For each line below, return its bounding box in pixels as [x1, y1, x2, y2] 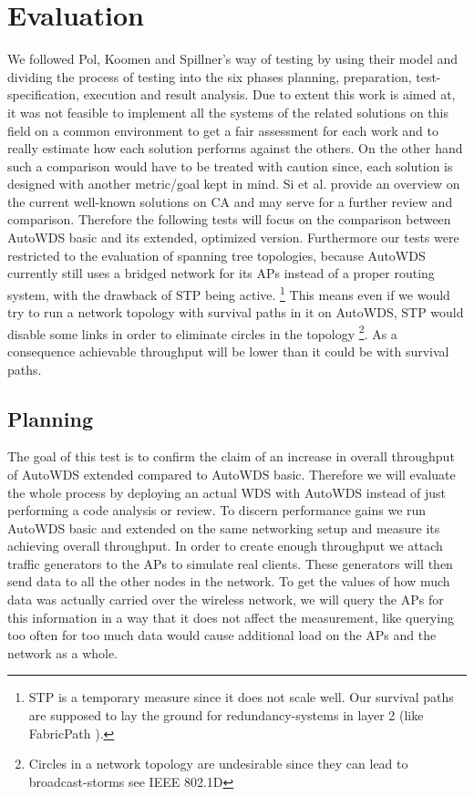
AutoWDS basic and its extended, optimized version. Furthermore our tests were [7, 228, 459, 247]
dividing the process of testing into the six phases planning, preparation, [7, 67, 412, 86]
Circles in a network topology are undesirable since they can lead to [28, 754, 408, 773]
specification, [7, 85, 80, 104]
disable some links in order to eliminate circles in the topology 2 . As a [7, 321, 397, 343]
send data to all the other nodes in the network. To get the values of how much [7, 572, 450, 591]
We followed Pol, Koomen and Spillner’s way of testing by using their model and [7, 49, 459, 68]
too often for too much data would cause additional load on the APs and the [7, 625, 437, 645]
